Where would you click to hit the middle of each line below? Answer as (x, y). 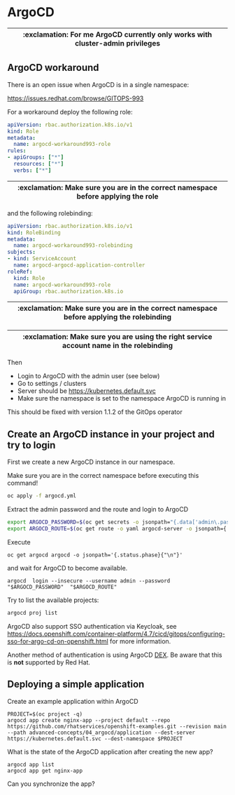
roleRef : (20, 272)
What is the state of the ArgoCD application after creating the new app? (110, 751)
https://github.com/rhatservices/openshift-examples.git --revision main (117, 726)
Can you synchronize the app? (51, 784)
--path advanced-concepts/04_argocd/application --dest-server (101, 733)
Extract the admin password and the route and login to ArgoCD (98, 509)
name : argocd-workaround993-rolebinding (73, 246)
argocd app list (31, 764)
